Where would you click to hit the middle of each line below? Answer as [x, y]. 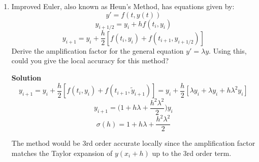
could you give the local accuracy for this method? [90, 60]
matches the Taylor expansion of [62, 153]
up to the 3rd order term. [192, 153]
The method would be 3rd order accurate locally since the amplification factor [133, 143]
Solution [26, 78]
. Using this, [228, 50]
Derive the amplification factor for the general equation [98, 50]
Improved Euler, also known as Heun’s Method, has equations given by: [123, 6]
